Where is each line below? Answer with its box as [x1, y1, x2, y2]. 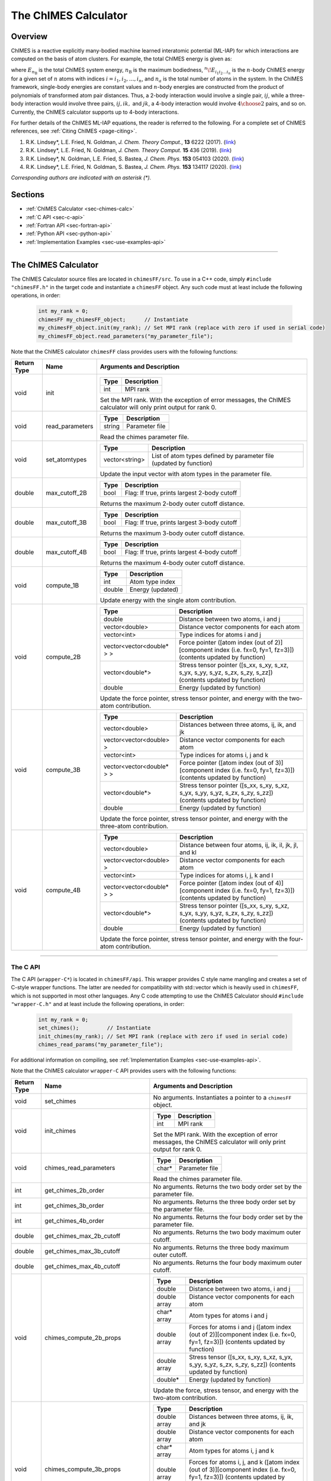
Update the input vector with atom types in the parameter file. [99, 470, 272, 478]
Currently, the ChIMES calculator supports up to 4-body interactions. [11, 108, 179, 116]
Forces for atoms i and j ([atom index [188, 1323, 291, 1331]
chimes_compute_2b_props [44, 1333, 121, 1342]
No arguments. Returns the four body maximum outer [153, 1258, 302, 1267]
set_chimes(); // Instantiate [38, 1025, 151, 1031]
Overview [11, 31, 48, 41]
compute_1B [45, 581, 79, 589]
